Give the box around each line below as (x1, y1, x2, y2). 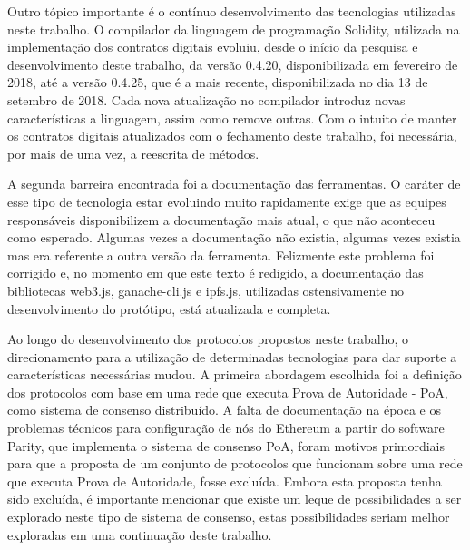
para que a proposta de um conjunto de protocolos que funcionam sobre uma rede (7, 454, 463, 473)
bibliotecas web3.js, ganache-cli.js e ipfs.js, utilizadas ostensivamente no (7, 280, 404, 300)
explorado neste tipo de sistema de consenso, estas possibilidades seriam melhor (7, 507, 450, 526)
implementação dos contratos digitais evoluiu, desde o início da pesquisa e (7, 37, 418, 56)
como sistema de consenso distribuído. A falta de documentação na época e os (7, 400, 442, 419)
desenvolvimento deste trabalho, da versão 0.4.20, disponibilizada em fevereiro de (7, 54, 458, 74)
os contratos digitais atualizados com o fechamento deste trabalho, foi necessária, (7, 126, 457, 145)
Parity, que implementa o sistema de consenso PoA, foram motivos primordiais (7, 436, 446, 455)
